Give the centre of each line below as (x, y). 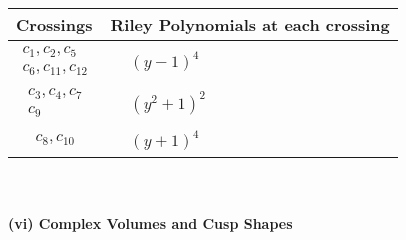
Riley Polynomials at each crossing (250, 24)
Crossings (54, 24)
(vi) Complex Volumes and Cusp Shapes (150, 222)
